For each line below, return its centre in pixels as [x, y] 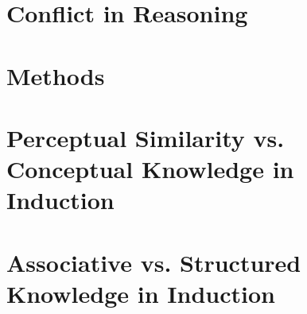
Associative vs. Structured [154, 262]
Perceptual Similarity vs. [146, 137]
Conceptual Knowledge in [150, 169]
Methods [56, 75]
